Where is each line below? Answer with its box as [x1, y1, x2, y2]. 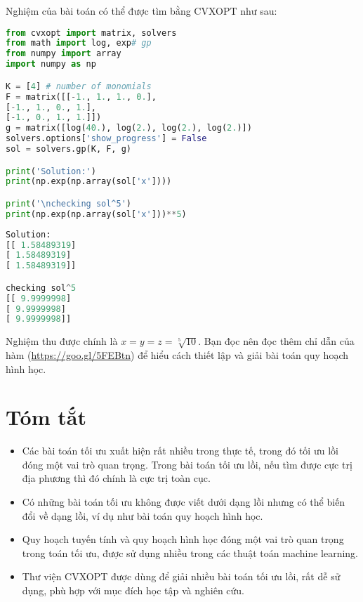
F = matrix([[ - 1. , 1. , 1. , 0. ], [6, 91, 157, 102]
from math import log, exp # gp [6, 38, 152, 48]
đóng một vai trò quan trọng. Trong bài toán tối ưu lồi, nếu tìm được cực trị [22, 457, 352, 471]
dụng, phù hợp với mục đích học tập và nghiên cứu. [22, 583, 244, 597]
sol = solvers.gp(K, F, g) [6, 144, 131, 154]
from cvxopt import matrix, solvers [6, 27, 177, 38]
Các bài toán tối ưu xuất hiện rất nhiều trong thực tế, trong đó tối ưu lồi [22, 443, 338, 458]
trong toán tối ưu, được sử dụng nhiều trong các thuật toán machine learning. [22, 545, 358, 560]
